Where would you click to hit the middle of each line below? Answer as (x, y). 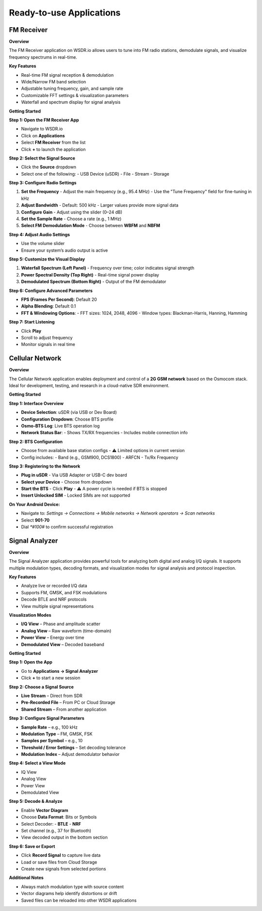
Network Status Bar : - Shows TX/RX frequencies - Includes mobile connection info (104, 433)
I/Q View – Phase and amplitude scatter (61, 624)
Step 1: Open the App (31, 662)
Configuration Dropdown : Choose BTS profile (67, 419)
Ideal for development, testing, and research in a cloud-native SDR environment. (89, 385)
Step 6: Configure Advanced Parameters (51, 291)
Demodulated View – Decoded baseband (63, 644)
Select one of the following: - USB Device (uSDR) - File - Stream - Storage (95, 174)
